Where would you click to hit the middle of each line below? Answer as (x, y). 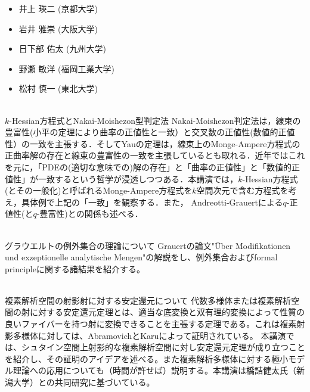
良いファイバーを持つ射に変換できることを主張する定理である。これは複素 (151, 324)
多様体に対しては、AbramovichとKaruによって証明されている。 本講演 (149, 335)
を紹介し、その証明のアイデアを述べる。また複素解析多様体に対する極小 (147, 358)
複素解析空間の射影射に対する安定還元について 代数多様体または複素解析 (148, 300)
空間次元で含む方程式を (242, 190)
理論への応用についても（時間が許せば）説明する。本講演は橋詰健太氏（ (154, 370)
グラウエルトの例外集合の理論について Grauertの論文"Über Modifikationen (148, 245)
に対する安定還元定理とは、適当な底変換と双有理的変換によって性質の (167, 312)
